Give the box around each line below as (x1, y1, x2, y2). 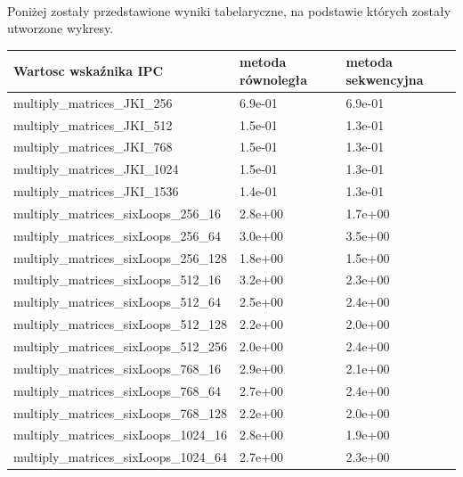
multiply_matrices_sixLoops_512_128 (13, 315, 228, 333)
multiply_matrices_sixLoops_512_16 (13, 270, 222, 289)
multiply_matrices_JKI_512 (13, 115, 173, 134)
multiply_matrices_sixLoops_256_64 (13, 226, 222, 244)
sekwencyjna (345, 70, 424, 88)
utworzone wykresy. (7, 19, 114, 37)
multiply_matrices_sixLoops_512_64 (13, 292, 222, 311)
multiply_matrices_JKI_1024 (13, 160, 179, 178)
